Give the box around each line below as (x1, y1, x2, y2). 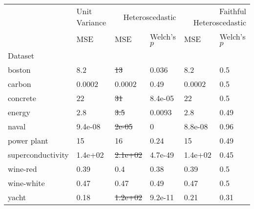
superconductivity (8, 149, 69, 160)
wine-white (8, 177, 45, 188)
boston (8, 64, 31, 75)
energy (8, 106, 30, 118)
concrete (8, 92, 36, 104)
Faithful (219, 5, 246, 17)
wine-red (8, 163, 37, 174)
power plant (8, 135, 48, 146)
